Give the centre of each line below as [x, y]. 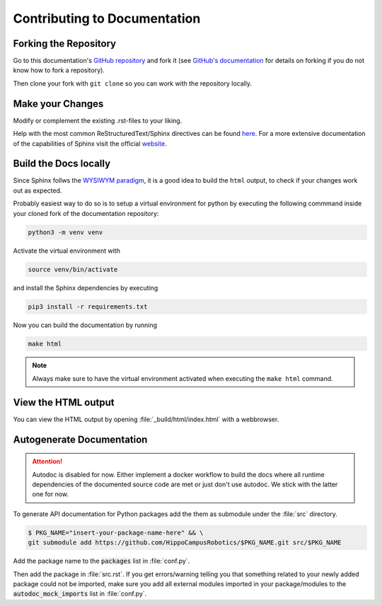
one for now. [51, 494]
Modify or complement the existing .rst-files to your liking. [98, 120]
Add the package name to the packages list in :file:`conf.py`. [102, 561]
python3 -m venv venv [65, 232]
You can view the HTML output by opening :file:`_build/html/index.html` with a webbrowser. [146, 419]
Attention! [47, 462]
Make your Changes [58, 104]
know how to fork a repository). [59, 70]
